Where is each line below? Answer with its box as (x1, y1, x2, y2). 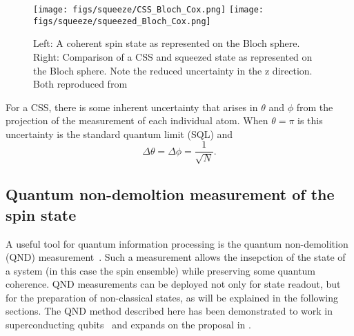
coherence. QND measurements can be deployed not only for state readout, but (6, 277, 341, 291)
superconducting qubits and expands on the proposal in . (6, 317, 251, 332)
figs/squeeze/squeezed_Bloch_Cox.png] (33, 16, 211, 26)
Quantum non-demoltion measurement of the (6, 184, 335, 205)
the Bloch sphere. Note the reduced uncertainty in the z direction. (33, 63, 313, 77)
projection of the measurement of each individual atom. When (6, 113, 268, 128)
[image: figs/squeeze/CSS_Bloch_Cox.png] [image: (33, 5, 264, 14)
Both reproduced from (33, 77, 128, 91)
